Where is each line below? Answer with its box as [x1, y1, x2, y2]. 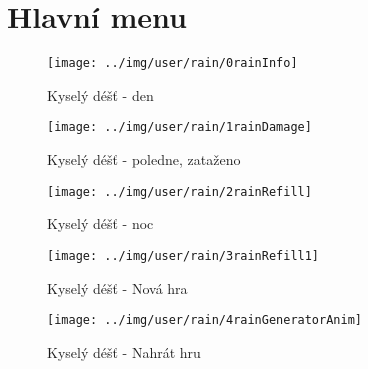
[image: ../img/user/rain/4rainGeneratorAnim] [47, 313, 362, 328]
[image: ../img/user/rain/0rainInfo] [47, 56, 298, 71]
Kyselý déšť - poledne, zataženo [47, 149, 241, 170]
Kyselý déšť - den [47, 84, 154, 105]
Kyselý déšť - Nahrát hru [47, 341, 201, 362]
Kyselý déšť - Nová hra [47, 277, 188, 298]
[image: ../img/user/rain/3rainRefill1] [47, 248, 320, 263]
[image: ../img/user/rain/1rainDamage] [47, 120, 312, 135]
